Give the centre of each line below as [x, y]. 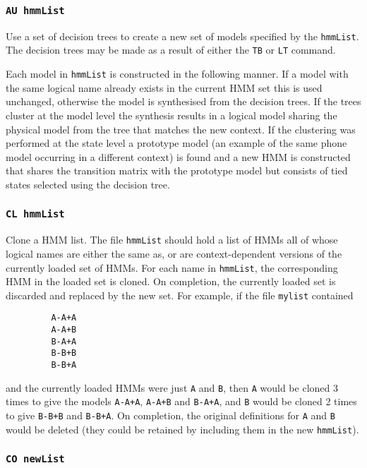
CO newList [35, 459]
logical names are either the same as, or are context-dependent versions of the [174, 253]
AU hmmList [35, 10]
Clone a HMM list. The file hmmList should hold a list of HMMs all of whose [172, 240]
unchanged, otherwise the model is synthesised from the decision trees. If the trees [183, 101]
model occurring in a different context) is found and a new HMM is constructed [178, 156]
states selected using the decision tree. [88, 184]
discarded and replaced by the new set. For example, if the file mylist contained [180, 295]
